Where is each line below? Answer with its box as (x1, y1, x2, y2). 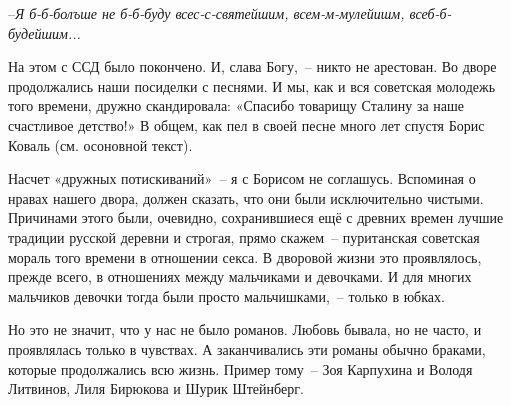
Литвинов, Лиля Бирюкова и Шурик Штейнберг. (8, 378, 304, 399)
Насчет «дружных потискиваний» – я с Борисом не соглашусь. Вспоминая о (8, 168, 476, 189)
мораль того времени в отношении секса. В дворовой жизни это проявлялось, (8, 246, 482, 267)
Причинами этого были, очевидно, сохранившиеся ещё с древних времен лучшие (8, 207, 504, 228)
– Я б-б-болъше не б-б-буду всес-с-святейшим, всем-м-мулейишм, (8, 3, 405, 23)
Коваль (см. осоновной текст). (8, 134, 193, 155)
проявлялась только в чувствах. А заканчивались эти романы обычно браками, (8, 338, 486, 359)
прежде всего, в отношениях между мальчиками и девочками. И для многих (8, 266, 472, 287)
